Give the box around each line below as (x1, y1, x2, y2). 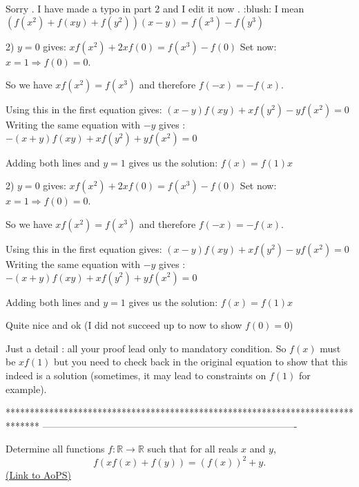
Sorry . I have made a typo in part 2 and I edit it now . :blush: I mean (6, 1, 304, 15)
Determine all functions (6, 441, 105, 456)
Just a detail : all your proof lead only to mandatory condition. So (6, 341, 287, 355)
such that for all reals (147, 441, 238, 456)
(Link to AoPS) (6, 468, 71, 482)
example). (6, 381, 47, 396)
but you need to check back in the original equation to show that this (54, 354, 348, 369)
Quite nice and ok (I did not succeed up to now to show (6, 318, 242, 332)
